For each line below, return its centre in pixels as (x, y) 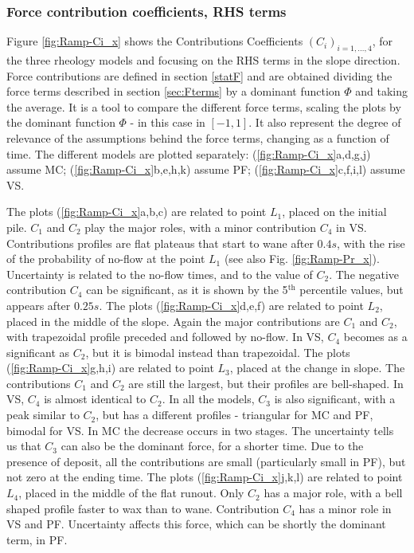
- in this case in (168, 122)
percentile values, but (352, 290)
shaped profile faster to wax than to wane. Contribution (143, 508)
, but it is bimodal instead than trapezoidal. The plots (218, 352)
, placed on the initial (334, 212)
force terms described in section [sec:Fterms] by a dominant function (174, 91)
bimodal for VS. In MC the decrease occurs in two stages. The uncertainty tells (200, 430)
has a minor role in (345, 508)
